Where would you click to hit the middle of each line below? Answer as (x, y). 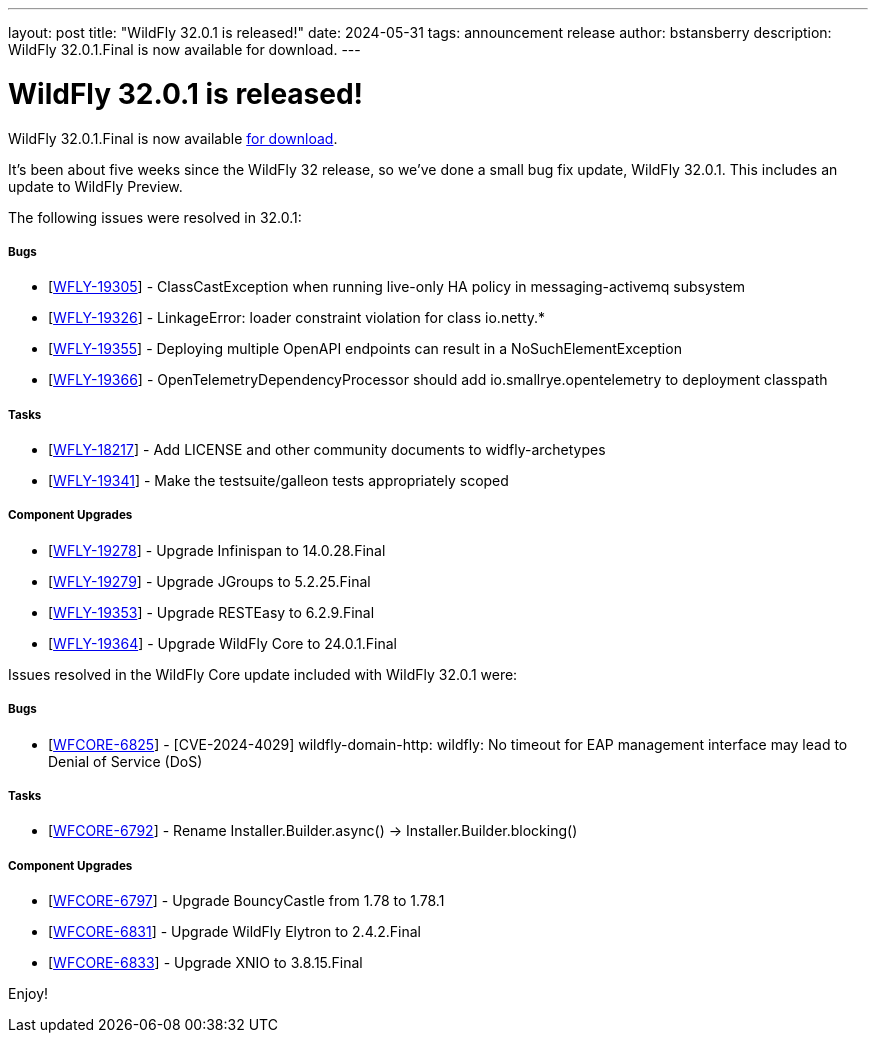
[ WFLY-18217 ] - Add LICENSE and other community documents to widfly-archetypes (327, 450)
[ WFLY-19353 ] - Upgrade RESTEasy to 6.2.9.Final (211, 612)
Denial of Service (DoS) (125, 761)
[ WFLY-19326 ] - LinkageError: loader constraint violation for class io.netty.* (297, 318)
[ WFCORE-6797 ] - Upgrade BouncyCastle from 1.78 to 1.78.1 (246, 901)
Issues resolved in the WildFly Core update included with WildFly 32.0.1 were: (263, 674)
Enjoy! (28, 994)
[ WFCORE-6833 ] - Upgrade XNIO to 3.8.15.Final (205, 963)
